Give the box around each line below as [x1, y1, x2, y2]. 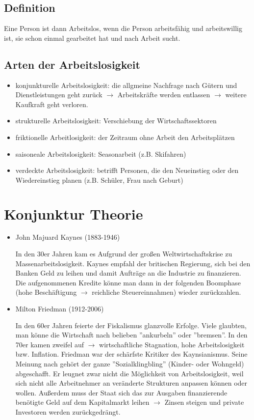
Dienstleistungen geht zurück [15, 89, 102, 100]
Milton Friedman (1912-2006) [15, 304, 104, 314]
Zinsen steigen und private [164, 397, 244, 407]
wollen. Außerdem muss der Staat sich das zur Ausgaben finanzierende [15, 387, 228, 397]
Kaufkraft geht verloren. [15, 99, 88, 109]
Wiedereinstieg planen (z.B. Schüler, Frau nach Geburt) [15, 174, 183, 185]
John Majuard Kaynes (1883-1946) [15, 232, 120, 242]
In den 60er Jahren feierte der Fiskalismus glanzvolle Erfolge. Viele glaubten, [15, 320, 247, 330]
